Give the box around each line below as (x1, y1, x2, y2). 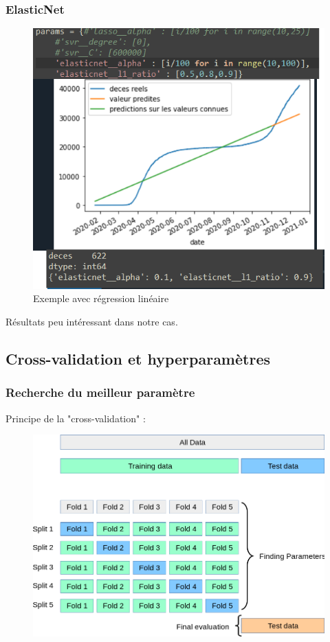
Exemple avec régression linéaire (33, 291, 169, 306)
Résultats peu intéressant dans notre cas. (5, 314, 178, 329)
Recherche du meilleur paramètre (5, 384, 195, 401)
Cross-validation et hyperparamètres (5, 348, 270, 369)
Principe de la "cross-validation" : (5, 411, 146, 425)
